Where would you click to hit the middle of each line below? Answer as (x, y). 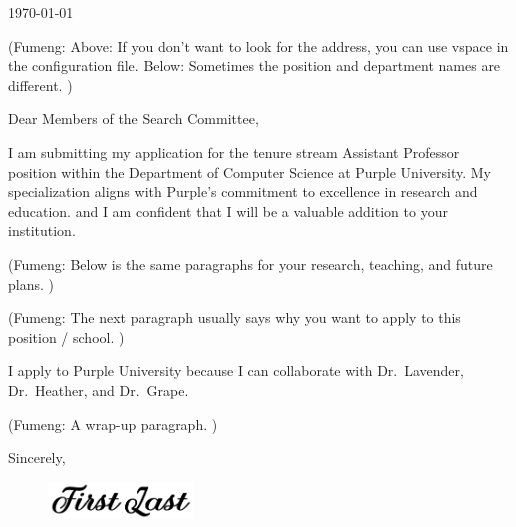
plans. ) (31, 283)
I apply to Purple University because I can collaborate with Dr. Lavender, (236, 370)
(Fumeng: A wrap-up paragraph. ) (113, 423)
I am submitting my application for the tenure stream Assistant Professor (234, 151)
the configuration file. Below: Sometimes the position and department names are (254, 65)
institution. (42, 230)
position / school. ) (66, 336)
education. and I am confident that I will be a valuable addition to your (228, 210)
